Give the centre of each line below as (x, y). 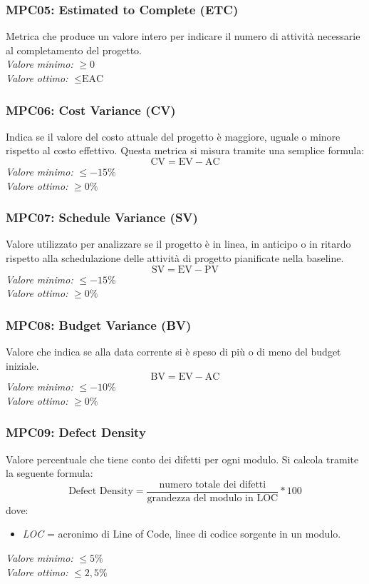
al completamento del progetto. (74, 50)
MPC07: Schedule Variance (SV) (102, 217)
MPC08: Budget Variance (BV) (99, 324)
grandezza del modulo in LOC (213, 498)
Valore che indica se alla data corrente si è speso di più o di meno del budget (173, 351)
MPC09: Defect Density (76, 432)
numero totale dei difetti (213, 484)
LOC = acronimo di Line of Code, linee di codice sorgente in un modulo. (182, 534)
